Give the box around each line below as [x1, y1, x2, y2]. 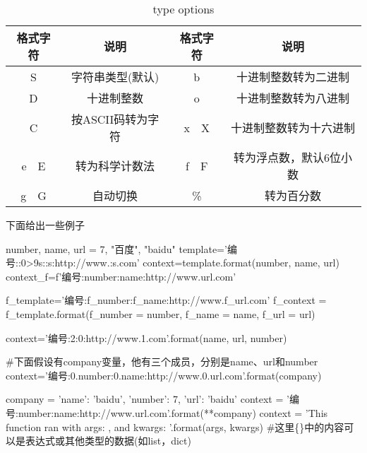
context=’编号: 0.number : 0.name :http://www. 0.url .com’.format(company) [6, 367, 322, 382]
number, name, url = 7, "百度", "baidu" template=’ [6, 241, 227, 256]
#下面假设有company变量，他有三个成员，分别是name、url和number [6, 354, 318, 369]
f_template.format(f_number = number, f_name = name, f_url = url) [6, 306, 315, 321]
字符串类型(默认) [71, 69, 160, 85]
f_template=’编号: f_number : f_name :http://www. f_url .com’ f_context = [6, 293, 327, 307]
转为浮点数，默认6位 [234, 149, 342, 165]
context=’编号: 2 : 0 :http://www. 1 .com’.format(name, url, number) [6, 330, 287, 345]
